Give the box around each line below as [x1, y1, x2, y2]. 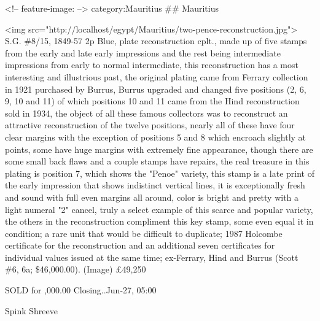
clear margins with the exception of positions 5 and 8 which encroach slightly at [5, 130, 306, 143]
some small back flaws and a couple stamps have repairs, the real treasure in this [5, 155, 310, 168]
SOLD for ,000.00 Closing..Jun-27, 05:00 [5, 284, 157, 296]
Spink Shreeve [5, 304, 58, 317]
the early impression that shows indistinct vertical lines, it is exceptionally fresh [5, 179, 305, 191]
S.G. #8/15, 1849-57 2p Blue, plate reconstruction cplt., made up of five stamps [5, 34, 307, 47]
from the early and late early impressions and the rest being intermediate [5, 46, 281, 59]
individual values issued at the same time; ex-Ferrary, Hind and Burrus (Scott [5, 250, 299, 263]
